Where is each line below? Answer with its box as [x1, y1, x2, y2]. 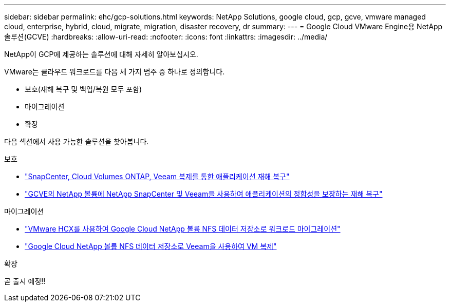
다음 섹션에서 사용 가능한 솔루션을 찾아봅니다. [4, 137, 149, 146]
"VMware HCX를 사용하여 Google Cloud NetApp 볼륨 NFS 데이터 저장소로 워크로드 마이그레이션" [25, 224, 341, 233]
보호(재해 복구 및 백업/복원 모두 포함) [25, 85, 142, 93]
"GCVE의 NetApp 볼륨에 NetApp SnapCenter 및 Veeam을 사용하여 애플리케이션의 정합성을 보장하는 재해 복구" [25, 189, 383, 198]
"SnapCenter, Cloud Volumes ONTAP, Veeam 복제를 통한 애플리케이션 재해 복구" [25, 172, 290, 181]
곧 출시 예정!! [4, 277, 46, 285]
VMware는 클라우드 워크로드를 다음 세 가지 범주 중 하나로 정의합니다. [4, 67, 225, 76]
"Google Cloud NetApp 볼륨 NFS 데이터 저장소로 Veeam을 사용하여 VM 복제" [25, 242, 277, 251]
